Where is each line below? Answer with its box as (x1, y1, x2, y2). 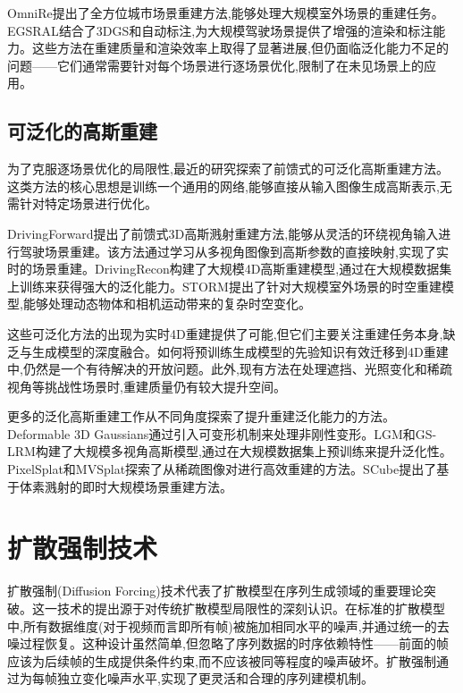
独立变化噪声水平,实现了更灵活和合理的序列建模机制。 (56, 669, 374, 688)
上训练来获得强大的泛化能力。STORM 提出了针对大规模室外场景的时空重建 (7, 276, 442, 295)
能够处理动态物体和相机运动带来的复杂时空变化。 (22, 294, 311, 313)
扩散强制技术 (7, 529, 158, 566)
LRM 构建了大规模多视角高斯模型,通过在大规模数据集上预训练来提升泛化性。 (7, 442, 452, 461)
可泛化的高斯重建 (7, 117, 157, 145)
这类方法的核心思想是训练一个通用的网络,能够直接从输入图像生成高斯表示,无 (7, 176, 452, 195)
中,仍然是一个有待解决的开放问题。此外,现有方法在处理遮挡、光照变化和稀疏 (7, 359, 452, 378)
